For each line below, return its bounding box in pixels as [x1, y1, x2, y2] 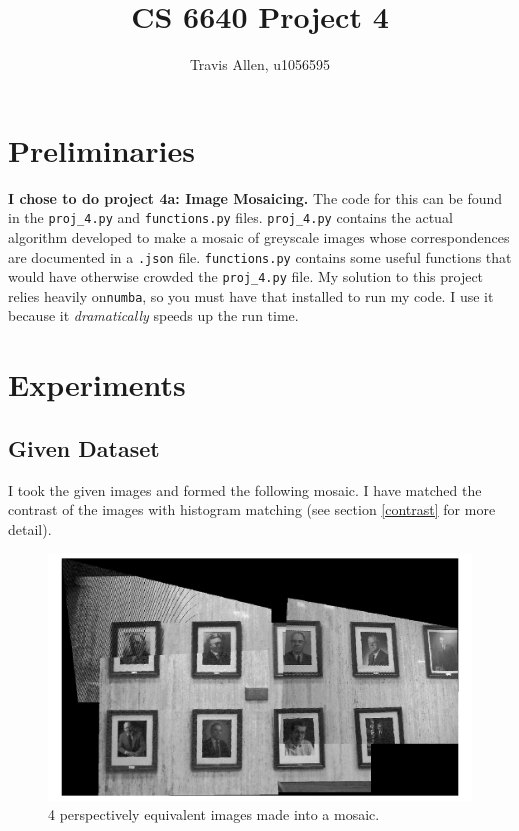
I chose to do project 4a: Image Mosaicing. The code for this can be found [8, 187, 503, 208]
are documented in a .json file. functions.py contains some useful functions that [8, 246, 512, 267]
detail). [8, 518, 52, 539]
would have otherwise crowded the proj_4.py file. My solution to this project [8, 266, 484, 287]
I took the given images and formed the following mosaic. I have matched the [8, 479, 482, 500]
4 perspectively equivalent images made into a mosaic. [48, 804, 380, 825]
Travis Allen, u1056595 [189, 54, 331, 75]
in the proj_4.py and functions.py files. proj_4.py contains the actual [8, 207, 453, 228]
